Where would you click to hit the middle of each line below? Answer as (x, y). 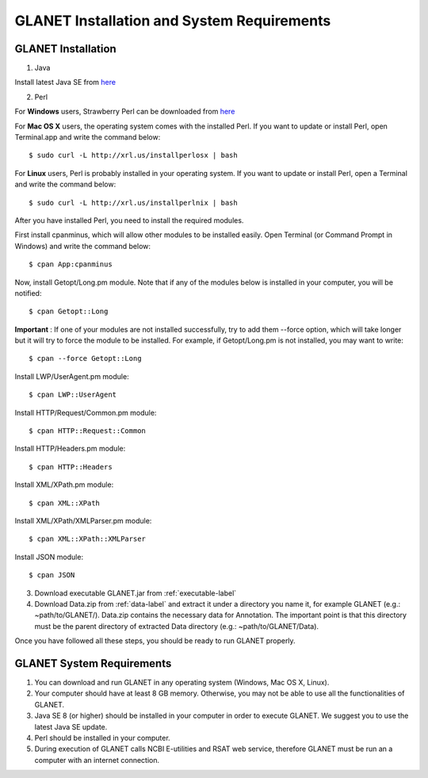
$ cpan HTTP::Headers (71, 467)
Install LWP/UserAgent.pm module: (72, 376)
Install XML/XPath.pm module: (64, 485)
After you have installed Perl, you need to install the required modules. (129, 220)
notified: (28, 293)
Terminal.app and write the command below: (88, 137)
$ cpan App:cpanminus (71, 264)
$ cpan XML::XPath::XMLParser (88, 539)
